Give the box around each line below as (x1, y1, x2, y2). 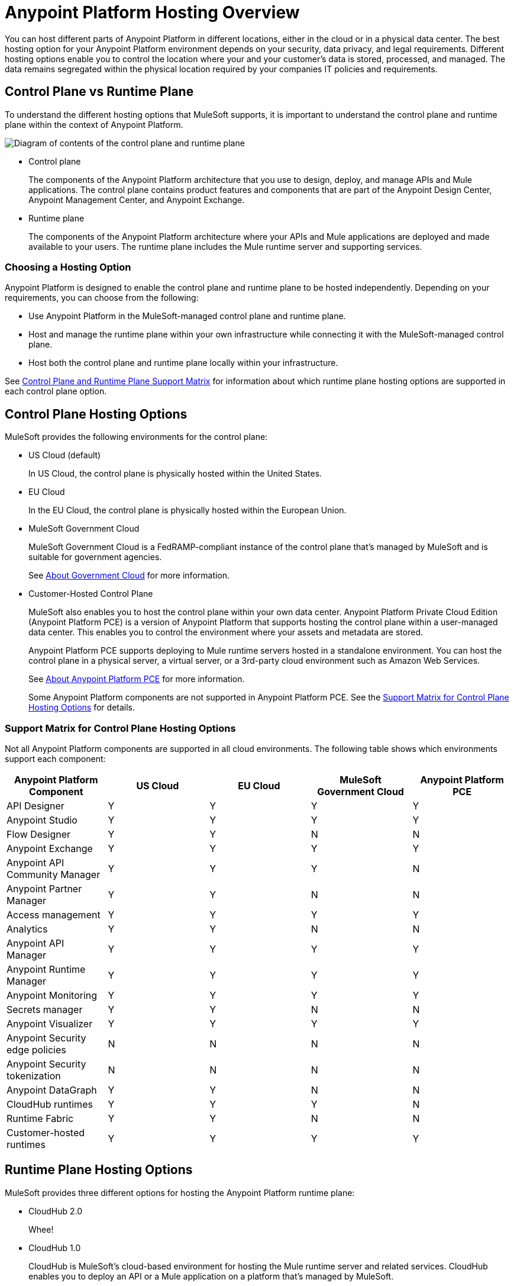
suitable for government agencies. (28, 552, 162, 562)
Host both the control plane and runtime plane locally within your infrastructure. (28, 358, 338, 368)
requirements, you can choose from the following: (5, 292, 199, 303)
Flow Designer (7, 828, 71, 840)
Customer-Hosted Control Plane (28, 589, 153, 599)
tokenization (7, 1069, 61, 1082)
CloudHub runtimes (7, 1098, 93, 1110)
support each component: (5, 753, 106, 764)
